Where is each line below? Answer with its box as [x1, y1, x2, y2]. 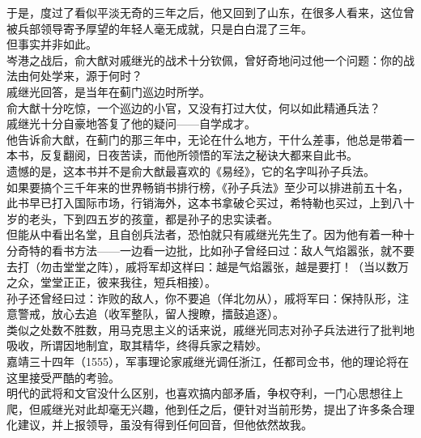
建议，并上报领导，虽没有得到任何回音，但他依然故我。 [17, 416, 313, 433]
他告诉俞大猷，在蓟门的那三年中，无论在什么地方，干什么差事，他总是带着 [6, 130, 403, 147]
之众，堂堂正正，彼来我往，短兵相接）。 [6, 274, 216, 291]
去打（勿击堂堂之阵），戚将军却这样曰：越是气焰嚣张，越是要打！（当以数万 [6, 257, 409, 274]
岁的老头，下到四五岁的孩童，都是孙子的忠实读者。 [6, 210, 279, 227]
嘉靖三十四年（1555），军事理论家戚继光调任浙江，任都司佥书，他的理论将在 [6, 353, 409, 370]
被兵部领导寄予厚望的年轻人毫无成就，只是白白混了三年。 [6, 19, 313, 36]
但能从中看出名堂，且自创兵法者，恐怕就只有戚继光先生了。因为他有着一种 [6, 226, 403, 243]
